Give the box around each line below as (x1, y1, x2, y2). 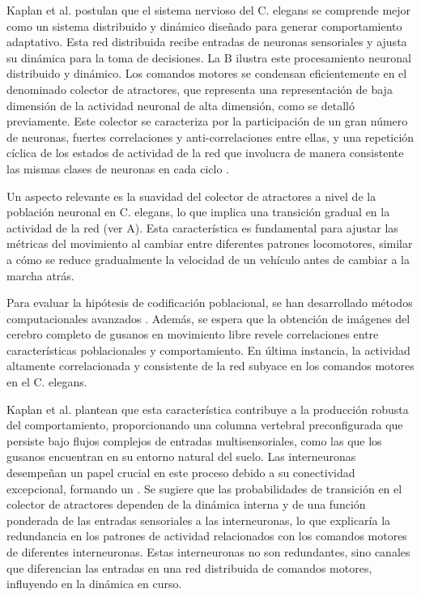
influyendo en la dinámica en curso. (6, 575, 182, 592)
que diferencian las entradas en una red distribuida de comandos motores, (6, 559, 372, 576)
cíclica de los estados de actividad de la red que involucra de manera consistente (6, 144, 404, 161)
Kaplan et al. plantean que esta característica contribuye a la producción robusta (6, 400, 409, 417)
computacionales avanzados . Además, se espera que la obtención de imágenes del (6, 309, 410, 326)
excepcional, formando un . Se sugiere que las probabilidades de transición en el (6, 480, 402, 497)
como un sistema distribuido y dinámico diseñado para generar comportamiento (6, 17, 402, 34)
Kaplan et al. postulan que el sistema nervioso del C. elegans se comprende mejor (6, 2, 411, 18)
